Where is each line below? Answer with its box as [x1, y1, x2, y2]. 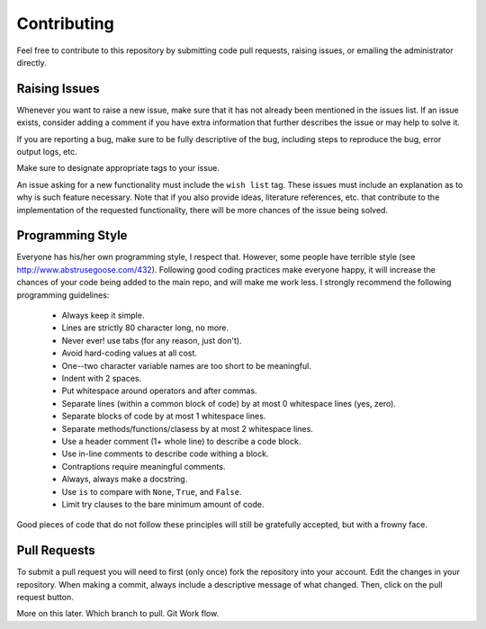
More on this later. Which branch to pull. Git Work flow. [16, 608, 220, 619]
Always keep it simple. [61, 310, 145, 321]
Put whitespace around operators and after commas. [61, 385, 257, 396]
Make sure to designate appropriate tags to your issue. [16, 163, 220, 174]
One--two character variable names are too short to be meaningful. [61, 360, 312, 371]
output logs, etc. [16, 147, 77, 157]
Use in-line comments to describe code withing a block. [61, 448, 269, 459]
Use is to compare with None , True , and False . [61, 486, 242, 497]
